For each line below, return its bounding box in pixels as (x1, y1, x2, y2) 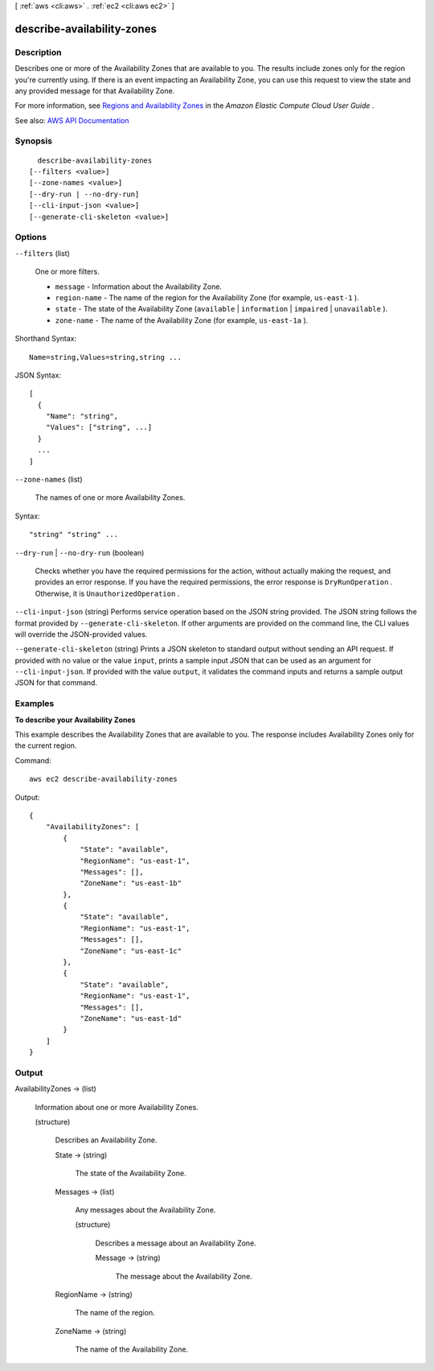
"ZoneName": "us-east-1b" (80, 878, 182, 888)
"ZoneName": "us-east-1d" (80, 1014, 182, 1022)
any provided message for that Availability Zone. (14, 85, 175, 96)
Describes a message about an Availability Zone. (95, 1238, 256, 1248)
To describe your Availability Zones (14, 715, 136, 725)
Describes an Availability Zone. (55, 1135, 158, 1145)
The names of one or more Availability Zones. (35, 493, 186, 502)
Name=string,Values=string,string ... (29, 353, 182, 361)
